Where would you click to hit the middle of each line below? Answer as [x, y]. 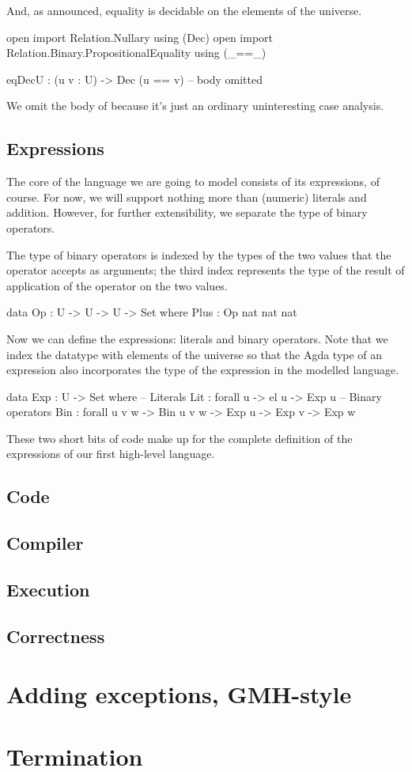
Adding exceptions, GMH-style [179, 694]
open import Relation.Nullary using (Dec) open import [140, 37]
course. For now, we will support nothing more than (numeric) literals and [187, 197]
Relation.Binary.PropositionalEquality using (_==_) [136, 53]
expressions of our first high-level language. [111, 454]
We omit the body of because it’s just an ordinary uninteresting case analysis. [195, 106]
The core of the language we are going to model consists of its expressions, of [193, 182]
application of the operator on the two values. [117, 285]
